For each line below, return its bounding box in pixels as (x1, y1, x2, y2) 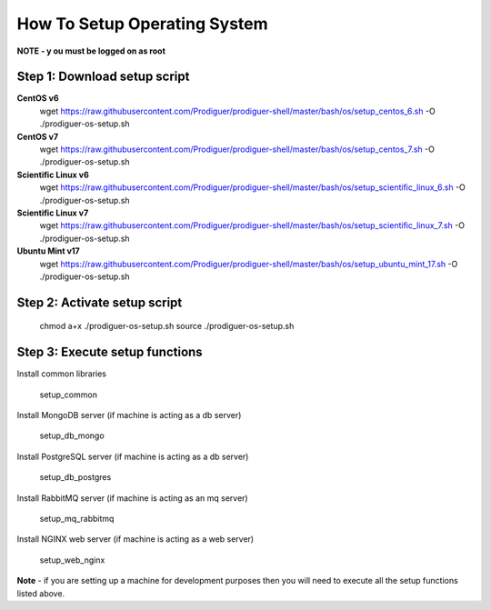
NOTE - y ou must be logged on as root (16, 45, 165, 56)
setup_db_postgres (39, 472, 112, 483)
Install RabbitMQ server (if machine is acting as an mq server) (16, 492, 249, 504)
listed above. (16, 587, 65, 599)
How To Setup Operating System (16, 14, 268, 34)
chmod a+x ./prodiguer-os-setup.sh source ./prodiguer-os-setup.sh (39, 321, 295, 332)
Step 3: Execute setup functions (16, 345, 204, 360)
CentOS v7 (16, 131, 59, 142)
